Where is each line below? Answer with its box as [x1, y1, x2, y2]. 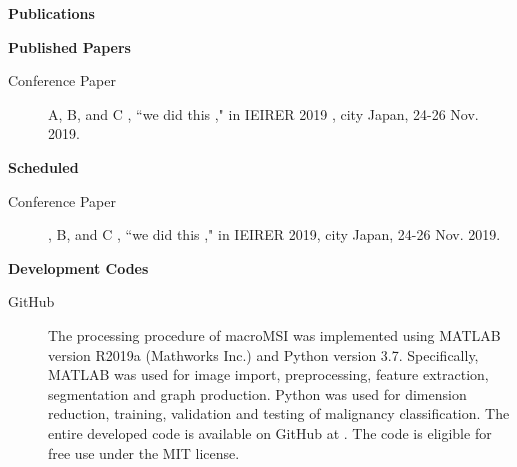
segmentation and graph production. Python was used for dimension [48, 383, 467, 404]
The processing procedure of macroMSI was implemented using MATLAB [48, 324, 501, 345]
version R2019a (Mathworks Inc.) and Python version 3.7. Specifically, [48, 344, 479, 365]
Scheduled [8, 156, 79, 177]
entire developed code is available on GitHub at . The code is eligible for [48, 422, 492, 443]
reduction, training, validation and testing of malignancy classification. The [48, 403, 510, 424]
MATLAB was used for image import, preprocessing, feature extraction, [48, 364, 489, 385]
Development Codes [8, 257, 149, 278]
